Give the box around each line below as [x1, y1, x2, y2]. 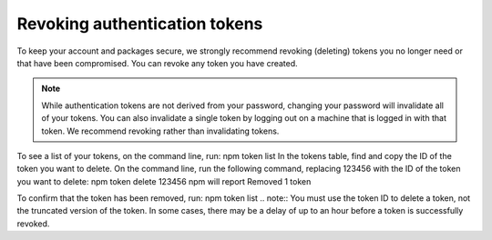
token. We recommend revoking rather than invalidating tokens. [41, 125, 280, 136]
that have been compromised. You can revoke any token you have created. [16, 57, 298, 68]
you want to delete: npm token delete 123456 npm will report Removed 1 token [16, 175, 312, 186]
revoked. [16, 218, 50, 229]
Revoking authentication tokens [16, 14, 263, 34]
